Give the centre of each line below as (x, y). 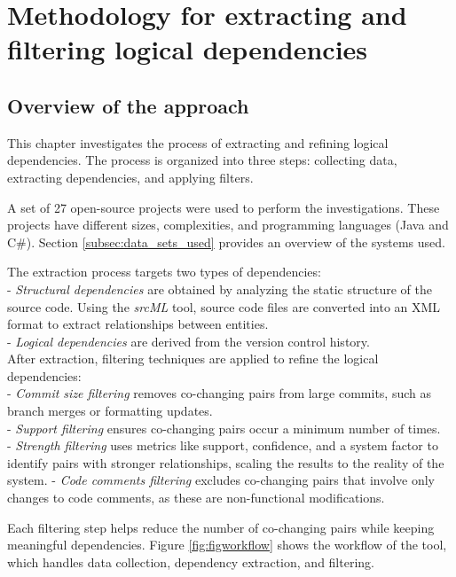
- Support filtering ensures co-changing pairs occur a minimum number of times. (224, 428)
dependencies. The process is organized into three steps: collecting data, (202, 160)
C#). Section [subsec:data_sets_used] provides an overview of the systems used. (226, 242)
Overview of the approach (128, 105)
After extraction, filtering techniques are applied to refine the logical (193, 359)
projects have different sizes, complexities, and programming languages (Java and (228, 225)
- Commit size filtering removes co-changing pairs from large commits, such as (219, 393)
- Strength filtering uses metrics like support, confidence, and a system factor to (223, 445)
